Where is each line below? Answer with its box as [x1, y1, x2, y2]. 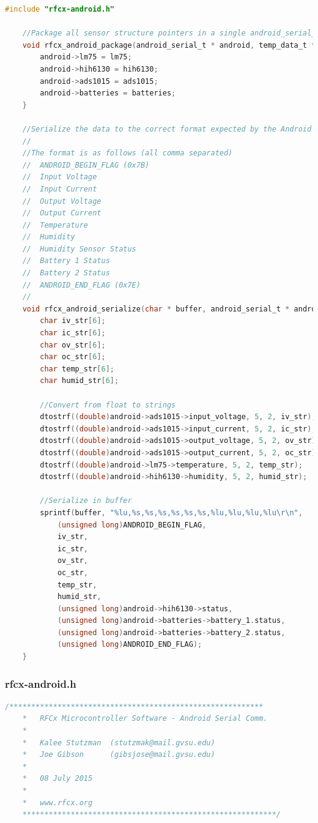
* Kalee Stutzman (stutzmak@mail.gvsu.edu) [22, 738, 215, 747]
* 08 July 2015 [22, 774, 93, 783]
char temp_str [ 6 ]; [40, 364, 115, 373]
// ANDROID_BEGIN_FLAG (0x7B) [22, 160, 150, 169]
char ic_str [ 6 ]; [40, 329, 106, 338]
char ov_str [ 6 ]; [40, 340, 106, 349]
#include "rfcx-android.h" [5, 5, 114, 13]
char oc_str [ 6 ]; [40, 352, 106, 362]
